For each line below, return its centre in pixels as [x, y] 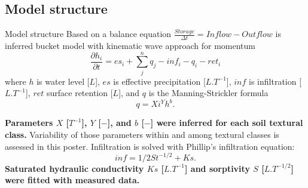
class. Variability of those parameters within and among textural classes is [142, 135]
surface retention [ [80, 93]
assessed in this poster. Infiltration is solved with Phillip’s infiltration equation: [150, 146]
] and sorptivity [217, 168]
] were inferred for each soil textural [227, 123]
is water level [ [63, 81]
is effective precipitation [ [159, 81]
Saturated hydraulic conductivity [74, 168]
